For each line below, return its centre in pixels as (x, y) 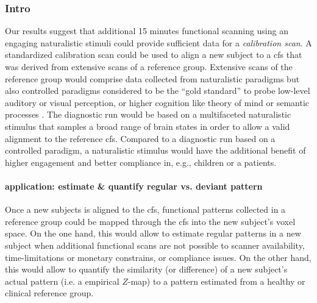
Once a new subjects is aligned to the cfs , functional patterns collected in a (145, 209)
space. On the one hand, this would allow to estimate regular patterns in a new (153, 233)
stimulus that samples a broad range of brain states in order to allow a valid (148, 126)
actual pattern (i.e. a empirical (62, 281)
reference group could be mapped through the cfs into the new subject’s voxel (150, 221)
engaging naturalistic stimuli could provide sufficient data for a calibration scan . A (158, 42)
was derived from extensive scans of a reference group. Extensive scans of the (149, 66)
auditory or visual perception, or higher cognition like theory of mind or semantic (157, 102)
